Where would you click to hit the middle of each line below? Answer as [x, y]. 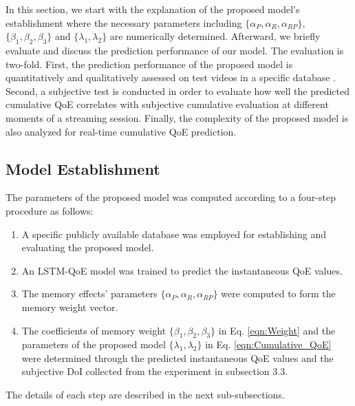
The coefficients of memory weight [94, 330]
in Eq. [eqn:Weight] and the [277, 330]
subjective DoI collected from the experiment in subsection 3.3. [155, 371]
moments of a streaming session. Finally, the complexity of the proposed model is [177, 117]
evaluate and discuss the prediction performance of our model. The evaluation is [175, 50]
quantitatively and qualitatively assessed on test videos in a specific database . [171, 77]
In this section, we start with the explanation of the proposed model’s [153, 9]
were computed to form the [278, 293]
